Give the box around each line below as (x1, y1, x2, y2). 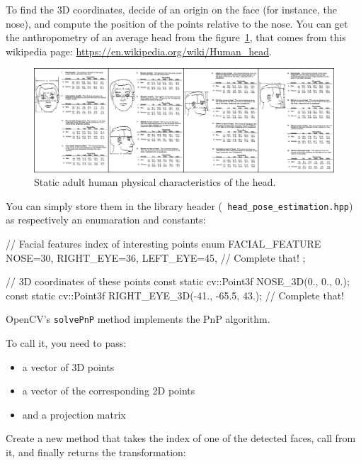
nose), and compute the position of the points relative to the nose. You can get (6, 16, 348, 31)
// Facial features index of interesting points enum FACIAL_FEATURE (6, 236, 321, 250)
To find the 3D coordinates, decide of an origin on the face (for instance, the (6, 2, 337, 16)
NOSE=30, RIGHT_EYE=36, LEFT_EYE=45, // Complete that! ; (6, 250, 306, 265)
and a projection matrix (22, 407, 126, 421)
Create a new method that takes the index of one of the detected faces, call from (6, 431, 356, 446)
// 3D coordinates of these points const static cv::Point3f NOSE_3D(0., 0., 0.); (6, 274, 350, 289)
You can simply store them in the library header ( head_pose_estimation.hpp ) (6, 198, 353, 213)
